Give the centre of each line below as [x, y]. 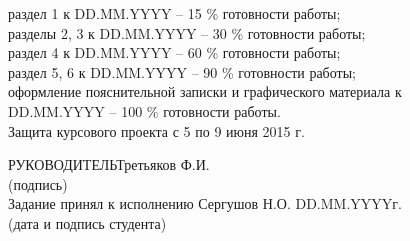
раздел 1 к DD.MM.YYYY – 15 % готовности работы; [174, 13]
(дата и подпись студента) [87, 222]
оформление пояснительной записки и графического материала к [205, 91]
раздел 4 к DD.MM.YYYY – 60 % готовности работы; [174, 52]
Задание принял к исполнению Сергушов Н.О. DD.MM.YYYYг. [205, 203]
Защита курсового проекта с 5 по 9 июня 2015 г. [156, 130]
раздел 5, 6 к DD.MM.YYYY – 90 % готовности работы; [182, 71]
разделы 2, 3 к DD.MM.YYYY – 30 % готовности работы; [187, 32]
